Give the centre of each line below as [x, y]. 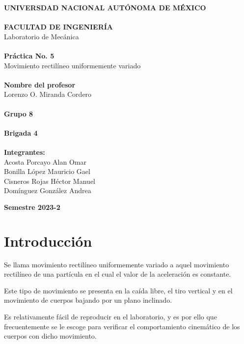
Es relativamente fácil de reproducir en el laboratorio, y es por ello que [110, 316]
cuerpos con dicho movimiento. [50, 336]
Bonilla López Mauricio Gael [47, 171]
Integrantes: [25, 152]
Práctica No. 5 [29, 55]
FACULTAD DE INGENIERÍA [59, 27]
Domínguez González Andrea [48, 190]
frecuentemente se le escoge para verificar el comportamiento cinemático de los [122, 326]
